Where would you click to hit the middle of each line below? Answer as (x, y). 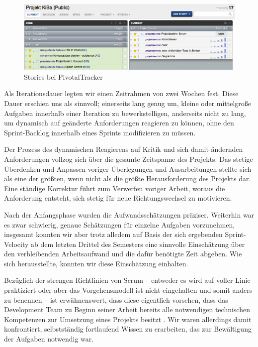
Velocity (16, 244)
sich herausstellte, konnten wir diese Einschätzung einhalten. (96, 263)
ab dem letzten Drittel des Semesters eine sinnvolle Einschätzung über (138, 244)
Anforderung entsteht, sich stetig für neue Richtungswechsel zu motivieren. (118, 198)
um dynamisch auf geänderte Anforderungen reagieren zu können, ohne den (119, 123)
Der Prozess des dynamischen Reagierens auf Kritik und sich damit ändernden (124, 149)
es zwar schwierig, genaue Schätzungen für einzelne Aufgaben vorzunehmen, (120, 224)
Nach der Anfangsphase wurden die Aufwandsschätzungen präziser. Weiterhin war (129, 214)
